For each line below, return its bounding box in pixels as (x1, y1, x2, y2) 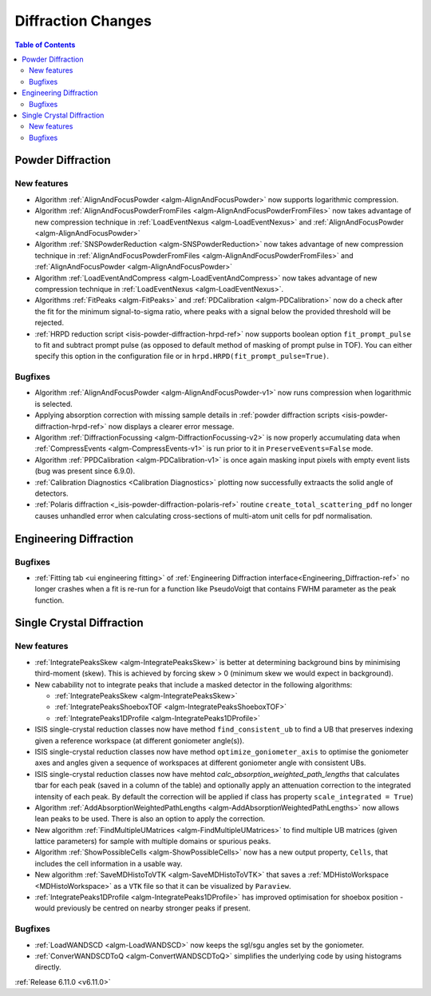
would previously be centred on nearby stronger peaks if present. (34, 903, 251, 913)
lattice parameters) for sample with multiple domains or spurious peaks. (34, 836, 271, 847)
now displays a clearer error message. (108, 421, 235, 431)
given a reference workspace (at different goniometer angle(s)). (34, 735, 245, 745)
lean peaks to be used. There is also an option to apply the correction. (34, 814, 265, 823)
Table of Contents (14, 40, 76, 50)
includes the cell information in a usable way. (34, 859, 183, 868)
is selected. (34, 399, 73, 408)
